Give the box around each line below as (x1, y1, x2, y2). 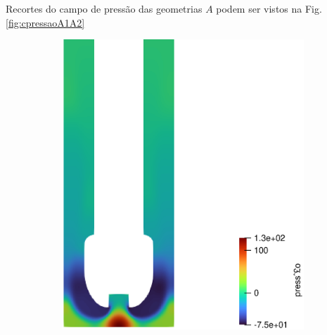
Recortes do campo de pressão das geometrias (6, 1, 203, 15)
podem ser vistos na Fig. (216, 1, 322, 15)
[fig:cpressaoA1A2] (6, 15, 85, 29)
